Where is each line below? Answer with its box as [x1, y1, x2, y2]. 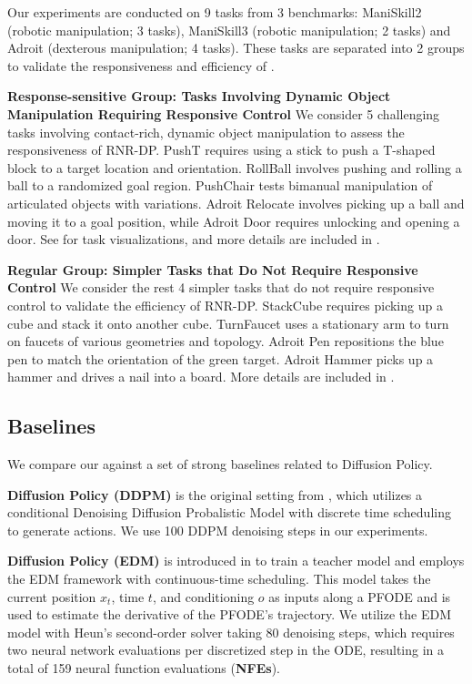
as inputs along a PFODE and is [268, 587, 451, 606]
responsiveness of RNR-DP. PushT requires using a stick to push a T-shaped [7, 140, 436, 159]
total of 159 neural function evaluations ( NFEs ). [7, 658, 281, 678]
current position [7, 587, 96, 606]
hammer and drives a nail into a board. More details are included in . [7, 367, 395, 386]
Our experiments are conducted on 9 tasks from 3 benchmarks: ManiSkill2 [7, 3, 422, 21]
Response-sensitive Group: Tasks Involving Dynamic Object [7, 87, 391, 106]
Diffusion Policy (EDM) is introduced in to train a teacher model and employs [7, 551, 465, 570]
